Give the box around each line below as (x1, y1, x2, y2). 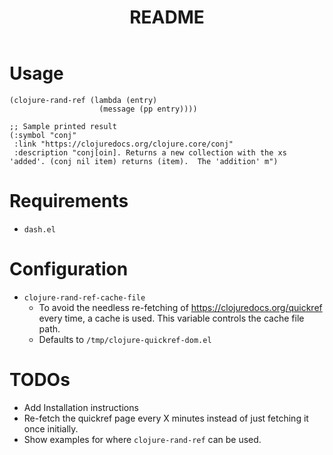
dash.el (23, 224, 56, 235)
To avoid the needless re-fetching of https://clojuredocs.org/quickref (38, 301, 323, 313)
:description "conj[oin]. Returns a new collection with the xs (13, 147, 287, 158)
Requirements (9, 190, 129, 213)
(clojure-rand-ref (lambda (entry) (9, 95, 158, 105)
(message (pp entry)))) (98, 104, 198, 114)
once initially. (23, 422, 79, 435)
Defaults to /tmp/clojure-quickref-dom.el (38, 333, 212, 345)
